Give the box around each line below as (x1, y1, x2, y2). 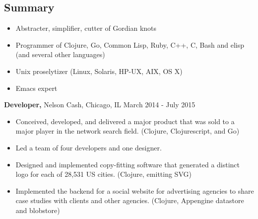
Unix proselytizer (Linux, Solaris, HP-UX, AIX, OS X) (15, 66, 183, 76)
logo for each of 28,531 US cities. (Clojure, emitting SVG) (15, 169, 192, 179)
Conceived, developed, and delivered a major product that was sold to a (15, 116, 235, 126)
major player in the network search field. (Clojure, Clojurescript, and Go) (15, 126, 240, 136)
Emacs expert (15, 82, 58, 93)
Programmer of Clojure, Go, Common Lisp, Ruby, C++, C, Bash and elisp (15, 39, 244, 50)
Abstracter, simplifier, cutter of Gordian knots (15, 23, 157, 33)
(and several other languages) (15, 49, 105, 60)
